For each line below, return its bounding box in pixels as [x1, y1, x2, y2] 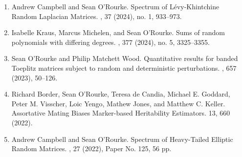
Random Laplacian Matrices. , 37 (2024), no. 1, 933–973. [11, 11, 182, 21]
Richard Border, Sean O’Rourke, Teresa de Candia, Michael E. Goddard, [11, 89, 230, 99]
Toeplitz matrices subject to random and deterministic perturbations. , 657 [11, 62, 237, 73]
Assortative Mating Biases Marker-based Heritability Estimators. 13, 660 [11, 108, 230, 118]
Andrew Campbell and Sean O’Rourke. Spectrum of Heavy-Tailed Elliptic [11, 134, 233, 144]
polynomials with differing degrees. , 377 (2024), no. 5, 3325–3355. [11, 37, 210, 47]
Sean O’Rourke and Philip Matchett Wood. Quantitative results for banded [11, 53, 238, 63]
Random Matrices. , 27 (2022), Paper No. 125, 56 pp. [11, 143, 172, 154]
